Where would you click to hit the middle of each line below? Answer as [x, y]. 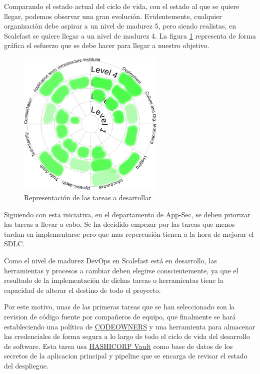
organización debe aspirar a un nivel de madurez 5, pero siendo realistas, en [120, 26]
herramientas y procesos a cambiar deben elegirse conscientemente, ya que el [121, 270]
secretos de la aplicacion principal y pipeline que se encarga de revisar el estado [126, 356]
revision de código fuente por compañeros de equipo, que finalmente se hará [120, 316]
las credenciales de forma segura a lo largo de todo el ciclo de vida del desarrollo [127, 336]
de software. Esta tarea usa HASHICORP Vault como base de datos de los [118, 346]
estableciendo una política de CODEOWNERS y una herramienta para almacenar [130, 326]
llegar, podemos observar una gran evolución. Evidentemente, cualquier [113, 16]
